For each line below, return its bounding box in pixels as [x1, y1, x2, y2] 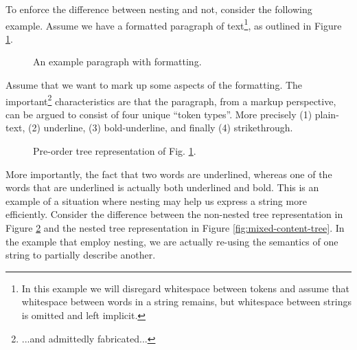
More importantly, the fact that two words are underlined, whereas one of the [5, 166, 332, 181]
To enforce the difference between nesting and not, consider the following [5, 2, 312, 16]
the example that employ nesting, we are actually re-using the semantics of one [5, 234, 338, 248]
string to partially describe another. [5, 248, 156, 262]
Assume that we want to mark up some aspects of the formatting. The [5, 78, 303, 92]
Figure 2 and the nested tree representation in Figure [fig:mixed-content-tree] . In [5, 221, 345, 235]
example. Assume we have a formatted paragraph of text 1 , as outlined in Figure [5, 16, 342, 32]
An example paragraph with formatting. [33, 54, 202, 69]
